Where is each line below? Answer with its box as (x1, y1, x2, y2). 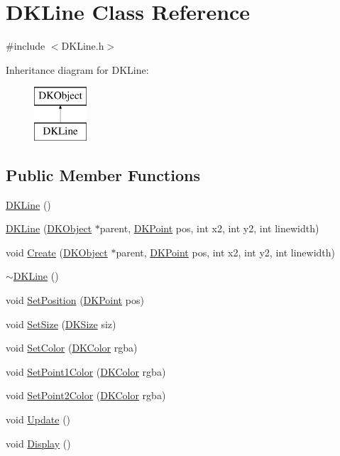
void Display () (6, 435, 71, 450)
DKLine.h (61, 38, 104, 53)
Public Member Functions (6, 163, 200, 185)
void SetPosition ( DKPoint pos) (6, 293, 144, 308)
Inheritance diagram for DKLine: (6, 62, 149, 77)
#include (6, 38, 45, 53)
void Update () (6, 412, 71, 427)
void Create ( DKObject (6, 244, 108, 259)
